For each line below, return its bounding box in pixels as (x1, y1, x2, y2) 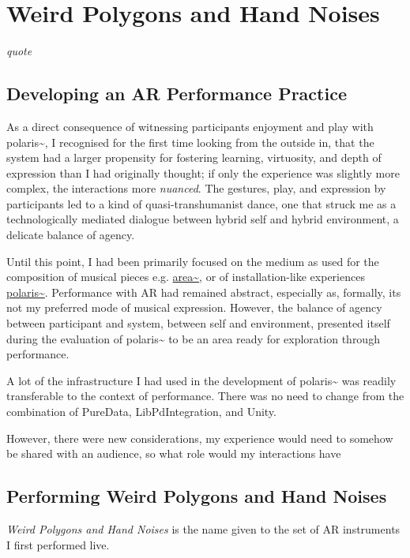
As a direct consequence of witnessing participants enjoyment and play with (6, 118, 374, 134)
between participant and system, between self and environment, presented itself (6, 315, 390, 331)
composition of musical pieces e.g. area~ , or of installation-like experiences (6, 268, 365, 285)
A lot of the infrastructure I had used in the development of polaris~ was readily (6, 372, 397, 388)
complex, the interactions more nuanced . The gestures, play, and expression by (6, 180, 386, 197)
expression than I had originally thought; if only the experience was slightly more (6, 164, 400, 181)
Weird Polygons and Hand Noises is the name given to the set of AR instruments (6, 521, 401, 537)
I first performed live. (6, 536, 110, 552)
